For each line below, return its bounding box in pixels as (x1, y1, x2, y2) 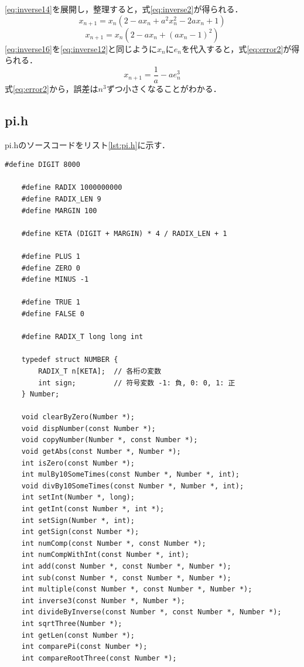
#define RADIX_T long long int (21, 333, 144, 341)
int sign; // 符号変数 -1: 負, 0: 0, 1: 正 (38, 378, 235, 387)
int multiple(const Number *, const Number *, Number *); (21, 585, 252, 594)
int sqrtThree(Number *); (21, 619, 122, 628)
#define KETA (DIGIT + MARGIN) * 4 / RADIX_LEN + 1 (21, 229, 227, 238)
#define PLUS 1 (21, 252, 80, 261)
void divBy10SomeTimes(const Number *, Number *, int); (21, 481, 244, 490)
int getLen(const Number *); (21, 631, 135, 639)
